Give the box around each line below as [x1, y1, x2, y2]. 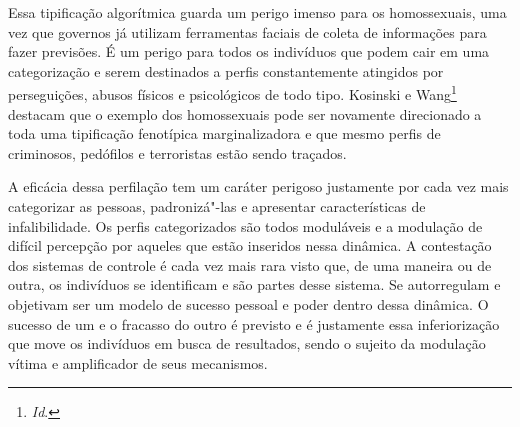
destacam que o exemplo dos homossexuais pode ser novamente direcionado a [8, 103, 482, 124]
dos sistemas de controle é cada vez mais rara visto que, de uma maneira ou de [8, 254, 492, 275]
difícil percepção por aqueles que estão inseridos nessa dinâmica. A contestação [8, 235, 492, 256]
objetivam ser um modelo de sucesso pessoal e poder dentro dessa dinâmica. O [8, 293, 489, 314]
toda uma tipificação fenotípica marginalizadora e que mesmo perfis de [8, 123, 441, 144]
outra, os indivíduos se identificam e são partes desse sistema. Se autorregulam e [8, 274, 501, 295]
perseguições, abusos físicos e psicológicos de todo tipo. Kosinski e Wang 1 [8, 81, 457, 105]
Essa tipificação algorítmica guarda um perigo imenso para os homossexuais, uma [8, 2, 507, 22]
